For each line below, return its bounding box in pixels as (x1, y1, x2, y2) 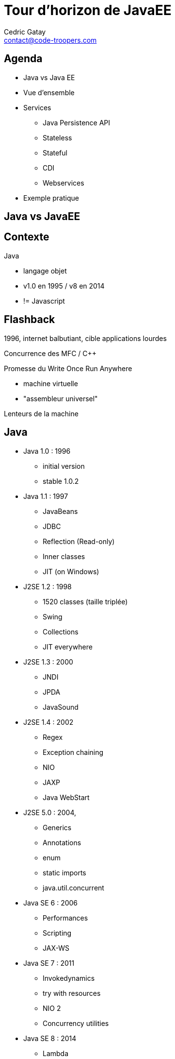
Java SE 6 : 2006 (23, 898, 78, 907)
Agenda (4, 52, 43, 65)
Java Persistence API (43, 118, 111, 127)
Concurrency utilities (43, 1019, 109, 1027)
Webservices (43, 178, 84, 187)
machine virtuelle (23, 379, 78, 388)
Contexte (4, 231, 49, 243)
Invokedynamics (43, 974, 95, 982)
